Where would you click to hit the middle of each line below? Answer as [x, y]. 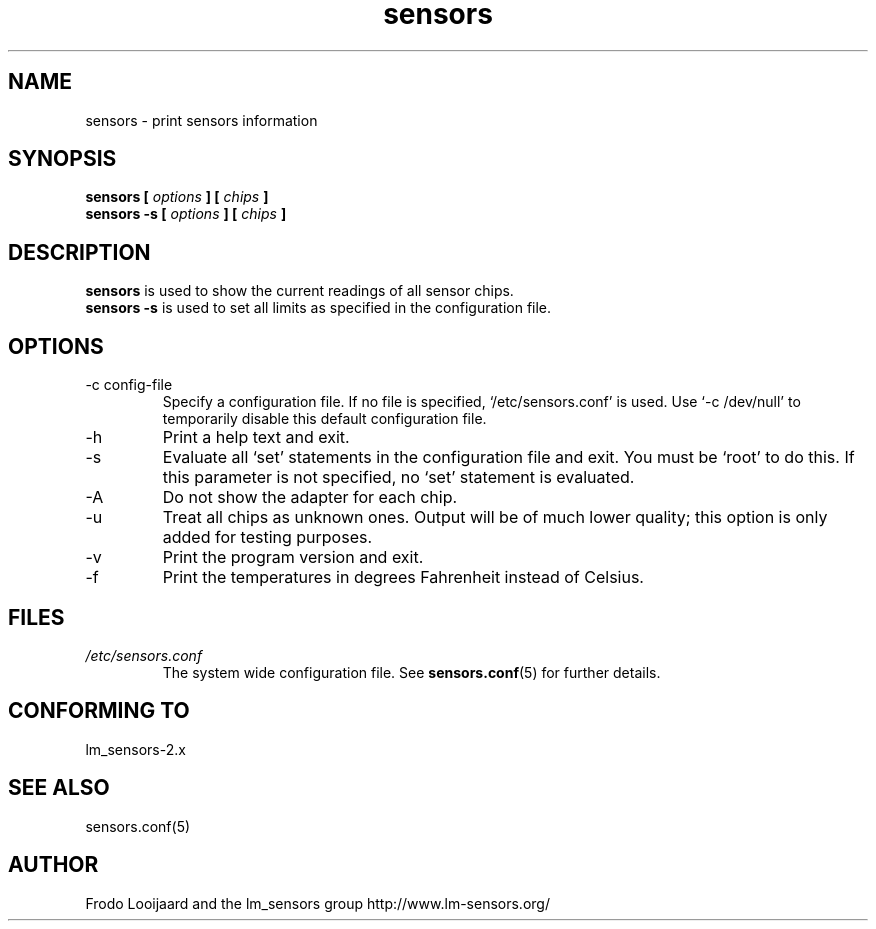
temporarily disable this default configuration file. [324, 419]
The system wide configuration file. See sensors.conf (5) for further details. [411, 672]
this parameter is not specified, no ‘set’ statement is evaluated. [398, 477]
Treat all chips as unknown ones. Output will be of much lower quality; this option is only [495, 517]
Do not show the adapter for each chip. [310, 497]
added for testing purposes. [267, 537]
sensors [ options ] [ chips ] [177, 197]
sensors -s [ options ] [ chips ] [186, 214]
